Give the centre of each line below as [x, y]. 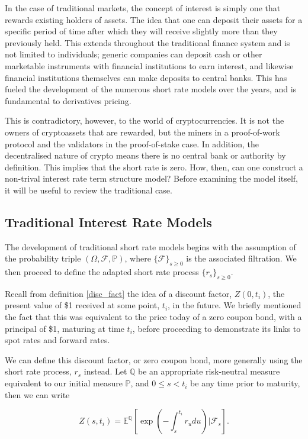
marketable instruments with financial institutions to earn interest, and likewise [149, 65]
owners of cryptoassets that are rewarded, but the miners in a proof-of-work [142, 132]
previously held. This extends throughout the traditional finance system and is [147, 42]
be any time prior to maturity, [245, 383]
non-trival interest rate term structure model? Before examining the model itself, [151, 178]
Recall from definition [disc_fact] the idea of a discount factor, [118, 293]
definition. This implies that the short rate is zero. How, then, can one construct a [154, 167]
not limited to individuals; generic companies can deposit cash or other [134, 54]
